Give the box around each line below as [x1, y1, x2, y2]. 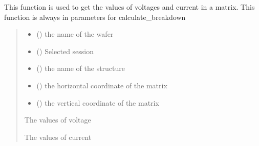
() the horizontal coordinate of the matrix [36, 80, 167, 90]
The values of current [24, 131, 92, 142]
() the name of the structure [36, 63, 125, 74]
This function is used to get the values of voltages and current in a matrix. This [4, 2, 255, 12]
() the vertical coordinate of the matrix [36, 97, 159, 108]
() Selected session [36, 45, 94, 56]
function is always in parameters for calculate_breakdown [4, 11, 186, 22]
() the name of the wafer [36, 29, 114, 39]
